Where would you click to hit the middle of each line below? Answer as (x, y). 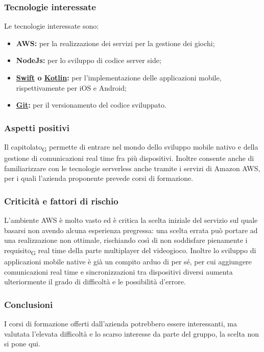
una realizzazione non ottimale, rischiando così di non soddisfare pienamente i (126, 240)
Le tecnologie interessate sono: (52, 26)
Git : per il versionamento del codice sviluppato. (91, 105)
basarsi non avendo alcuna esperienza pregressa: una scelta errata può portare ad (131, 230)
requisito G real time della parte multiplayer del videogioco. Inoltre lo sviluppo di (130, 251)
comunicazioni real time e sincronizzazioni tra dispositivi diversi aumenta (118, 271)
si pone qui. (22, 344)
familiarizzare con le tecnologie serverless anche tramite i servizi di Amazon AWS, (132, 168)
